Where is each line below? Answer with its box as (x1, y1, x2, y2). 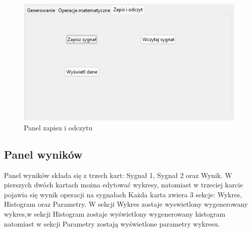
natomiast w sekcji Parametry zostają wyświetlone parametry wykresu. (4, 218, 220, 229)
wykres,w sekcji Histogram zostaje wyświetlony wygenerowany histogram (4, 209, 226, 219)
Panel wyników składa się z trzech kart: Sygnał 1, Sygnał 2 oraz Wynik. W (4, 170, 232, 180)
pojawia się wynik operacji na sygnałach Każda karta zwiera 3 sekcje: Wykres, (4, 189, 242, 199)
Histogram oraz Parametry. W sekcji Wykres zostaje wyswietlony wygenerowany (4, 199, 248, 209)
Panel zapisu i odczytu (24, 122, 93, 132)
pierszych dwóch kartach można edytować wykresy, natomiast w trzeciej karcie (4, 179, 243, 190)
